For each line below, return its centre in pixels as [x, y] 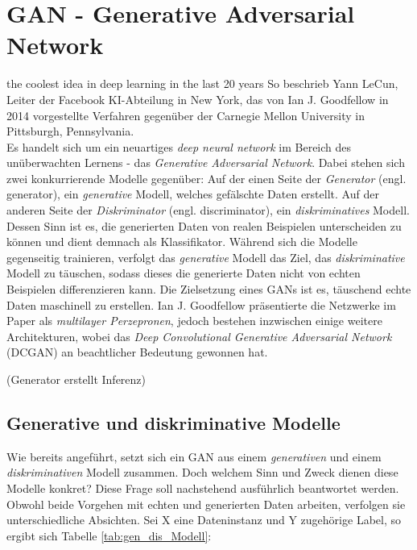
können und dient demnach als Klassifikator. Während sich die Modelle [182, 242]
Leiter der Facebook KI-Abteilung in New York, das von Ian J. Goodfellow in [198, 99]
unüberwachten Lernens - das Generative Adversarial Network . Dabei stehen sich [206, 162]
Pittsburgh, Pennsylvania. [70, 131]
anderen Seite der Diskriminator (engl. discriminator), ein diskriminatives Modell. [208, 210]
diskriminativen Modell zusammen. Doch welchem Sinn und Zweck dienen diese [202, 472]
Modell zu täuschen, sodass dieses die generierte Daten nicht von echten [184, 273]
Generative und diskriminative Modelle [173, 422]
